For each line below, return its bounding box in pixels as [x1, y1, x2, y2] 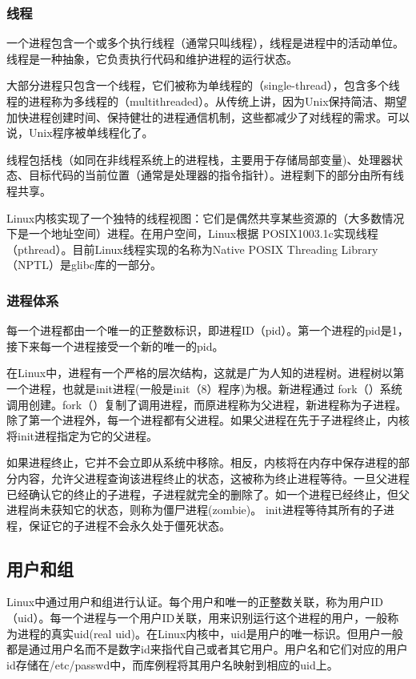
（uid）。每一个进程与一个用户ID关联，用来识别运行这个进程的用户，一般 [6, 609, 388, 626]
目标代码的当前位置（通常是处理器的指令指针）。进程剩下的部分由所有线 [28, 167, 404, 183]
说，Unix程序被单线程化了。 [6, 124, 154, 141]
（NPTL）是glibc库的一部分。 [6, 256, 162, 273]
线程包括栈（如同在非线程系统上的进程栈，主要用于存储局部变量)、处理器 [6, 151, 392, 167]
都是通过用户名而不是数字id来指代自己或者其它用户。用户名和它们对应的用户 [6, 641, 408, 657]
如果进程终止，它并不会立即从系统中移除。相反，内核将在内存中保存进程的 [6, 454, 398, 471]
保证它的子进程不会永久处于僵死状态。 [28, 516, 230, 533]
